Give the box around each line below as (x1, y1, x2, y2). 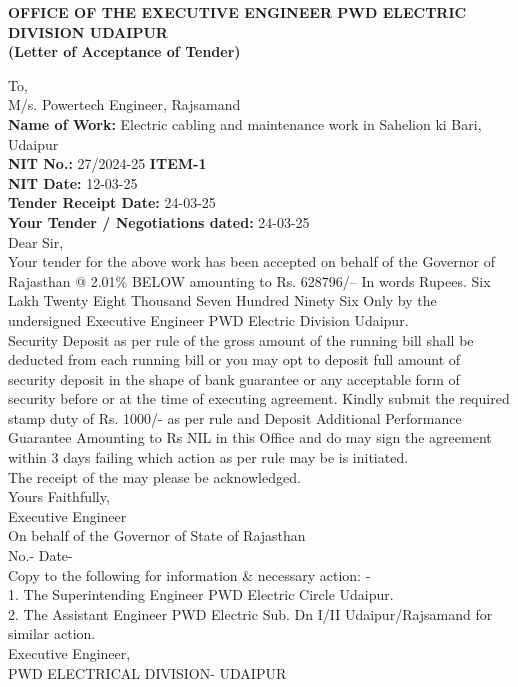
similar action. (8, 623, 96, 644)
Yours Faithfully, (8, 486, 110, 507)
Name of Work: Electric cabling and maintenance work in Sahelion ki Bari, (8, 113, 482, 134)
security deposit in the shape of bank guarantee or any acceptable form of (8, 368, 460, 389)
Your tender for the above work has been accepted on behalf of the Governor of (8, 251, 495, 272)
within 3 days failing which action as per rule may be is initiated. (8, 447, 409, 468)
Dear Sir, (8, 231, 64, 252)
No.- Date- (8, 545, 73, 566)
